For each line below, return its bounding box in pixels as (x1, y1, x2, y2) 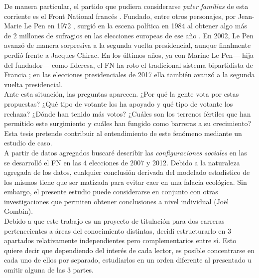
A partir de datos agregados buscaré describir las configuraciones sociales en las (4, 147, 247, 157)
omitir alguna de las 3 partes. (4, 265, 94, 275)
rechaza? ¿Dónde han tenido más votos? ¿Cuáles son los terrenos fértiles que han (4, 108, 251, 119)
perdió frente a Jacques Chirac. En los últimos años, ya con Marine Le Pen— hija (4, 49, 254, 60)
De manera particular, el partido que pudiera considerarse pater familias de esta (4, 1, 249, 11)
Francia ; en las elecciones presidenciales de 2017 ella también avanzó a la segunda (4, 69, 255, 80)
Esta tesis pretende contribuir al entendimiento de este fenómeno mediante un (4, 128, 242, 138)
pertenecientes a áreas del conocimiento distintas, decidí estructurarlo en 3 (4, 225, 231, 236)
